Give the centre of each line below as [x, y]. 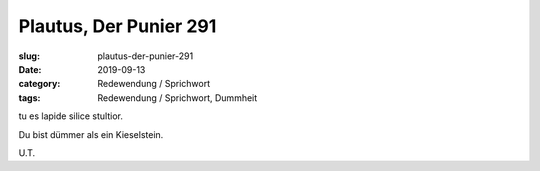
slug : [29, 56]
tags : [29, 97]
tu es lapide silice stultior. [71, 116]
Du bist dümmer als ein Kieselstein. [91, 134]
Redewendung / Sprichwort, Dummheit [177, 97]
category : [39, 84]
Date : [30, 69]
